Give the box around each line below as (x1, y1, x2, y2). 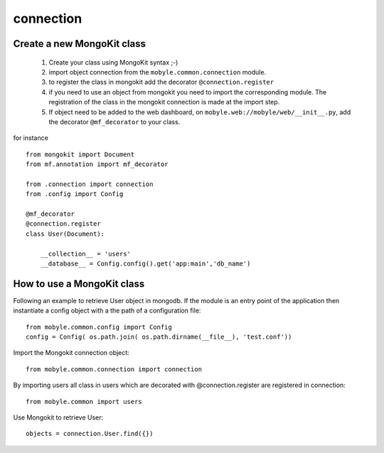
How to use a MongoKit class (13, 278, 145, 290)
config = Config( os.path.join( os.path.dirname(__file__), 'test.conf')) (26, 333, 292, 341)
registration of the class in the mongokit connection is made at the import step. (48, 98, 280, 107)
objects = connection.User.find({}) (26, 430, 154, 438)
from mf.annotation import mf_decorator (26, 160, 169, 168)
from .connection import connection (26, 180, 154, 188)
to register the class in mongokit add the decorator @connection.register (48, 78, 274, 87)
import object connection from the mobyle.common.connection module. (48, 67, 267, 76)
